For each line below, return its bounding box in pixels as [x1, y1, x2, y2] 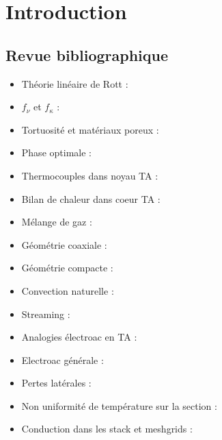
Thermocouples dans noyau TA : [21, 168, 158, 182]
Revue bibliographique [5, 44, 169, 65]
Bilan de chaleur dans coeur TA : [21, 191, 161, 206]
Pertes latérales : [21, 376, 92, 390]
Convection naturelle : [21, 283, 114, 297]
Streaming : [21, 306, 70, 321]
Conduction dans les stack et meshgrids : [21, 421, 193, 436]
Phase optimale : [21, 145, 92, 160]
